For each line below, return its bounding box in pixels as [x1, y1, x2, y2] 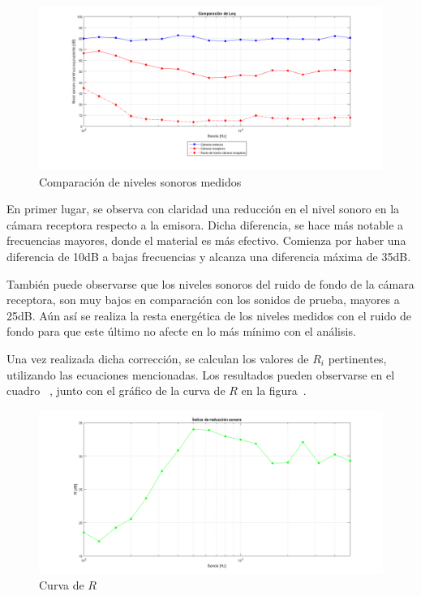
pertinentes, [328, 350, 387, 367]
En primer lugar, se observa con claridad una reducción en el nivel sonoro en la [6, 200, 400, 217]
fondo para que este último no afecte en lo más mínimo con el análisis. [6, 323, 356, 340]
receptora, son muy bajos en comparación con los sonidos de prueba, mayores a [6, 291, 400, 308]
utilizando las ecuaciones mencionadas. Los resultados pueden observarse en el [6, 366, 395, 383]
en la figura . [241, 382, 307, 399]
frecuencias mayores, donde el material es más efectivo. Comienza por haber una [6, 232, 406, 249]
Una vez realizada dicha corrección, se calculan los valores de [6, 350, 309, 367]
